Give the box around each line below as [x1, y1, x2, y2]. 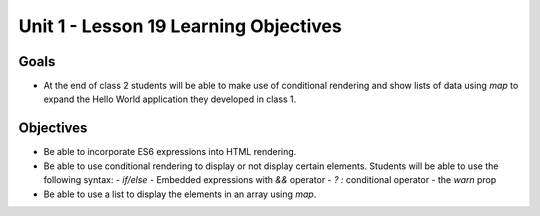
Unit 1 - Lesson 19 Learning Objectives [18, 15, 342, 37]
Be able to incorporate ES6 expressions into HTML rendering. [43, 146, 297, 158]
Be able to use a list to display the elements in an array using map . [43, 188, 317, 200]
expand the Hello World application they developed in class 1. [43, 93, 297, 105]
